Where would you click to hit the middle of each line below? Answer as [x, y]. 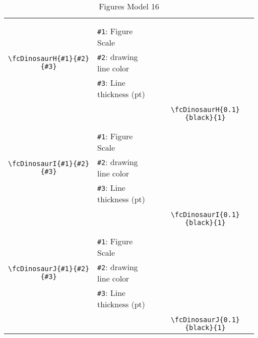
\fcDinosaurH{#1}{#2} [49, 58]
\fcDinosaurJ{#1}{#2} [49, 269]
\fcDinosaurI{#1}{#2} [49, 164]
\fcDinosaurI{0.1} [205, 215]
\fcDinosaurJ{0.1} [205, 320]
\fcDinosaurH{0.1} [205, 110]
